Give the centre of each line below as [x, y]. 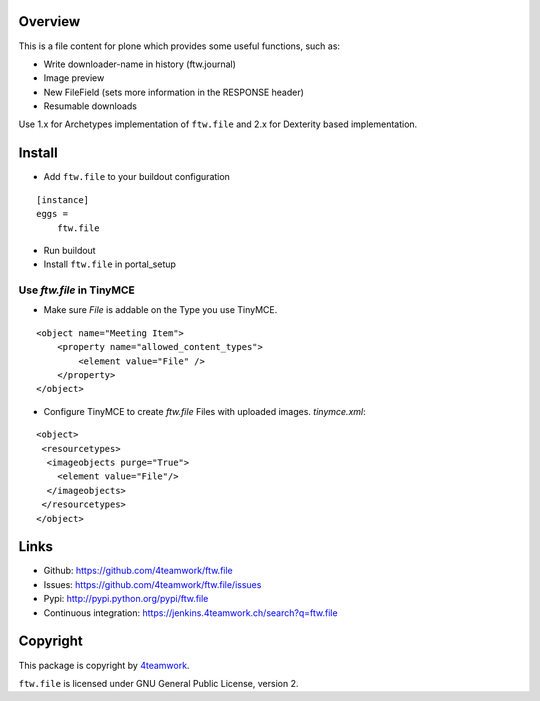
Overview [49, 21]
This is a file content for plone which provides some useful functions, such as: [179, 46]
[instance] [63, 199]
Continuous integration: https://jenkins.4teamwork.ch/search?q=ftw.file [191, 612]
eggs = [52, 214]
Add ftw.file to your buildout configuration [136, 177]
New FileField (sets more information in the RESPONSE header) [174, 92]
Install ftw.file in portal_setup [110, 264]
